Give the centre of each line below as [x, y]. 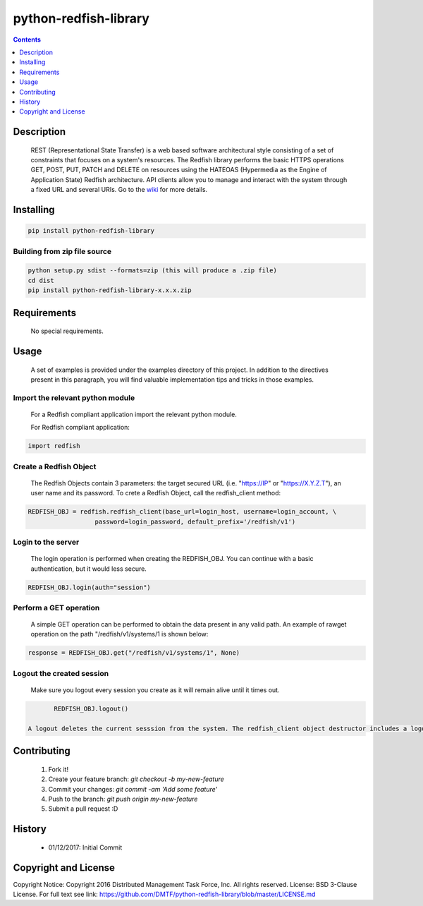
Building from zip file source [62, 251]
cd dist [41, 280]
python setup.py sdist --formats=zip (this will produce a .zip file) [153, 271]
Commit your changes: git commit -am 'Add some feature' [133, 789]
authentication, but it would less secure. [89, 569]
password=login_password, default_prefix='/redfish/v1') [195, 521]
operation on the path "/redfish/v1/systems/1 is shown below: [119, 634]
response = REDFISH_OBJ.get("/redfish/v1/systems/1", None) [134, 653]
